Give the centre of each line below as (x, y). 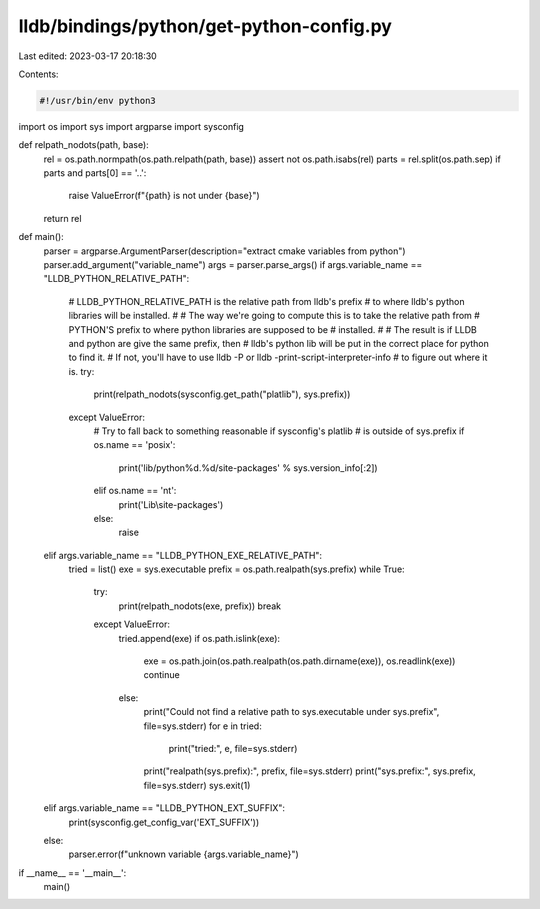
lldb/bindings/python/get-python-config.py (205, 26)
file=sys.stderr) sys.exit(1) (197, 785)
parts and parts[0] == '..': (95, 173)
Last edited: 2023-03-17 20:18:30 (87, 56)
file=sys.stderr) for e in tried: (202, 726)
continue (161, 675)
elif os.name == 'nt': (135, 491)
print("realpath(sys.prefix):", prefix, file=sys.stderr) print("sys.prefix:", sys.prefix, (310, 771)
